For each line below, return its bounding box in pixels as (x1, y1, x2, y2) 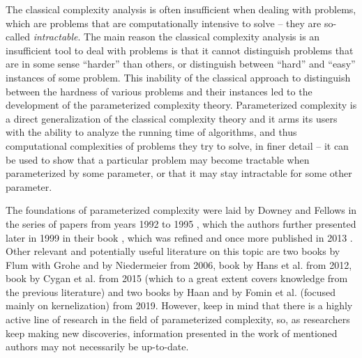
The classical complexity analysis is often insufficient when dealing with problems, (6, 2, 356, 16)
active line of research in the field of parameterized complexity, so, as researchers (6, 312, 350, 327)
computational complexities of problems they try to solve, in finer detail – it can (6, 138, 349, 153)
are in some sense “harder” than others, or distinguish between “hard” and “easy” (6, 56, 356, 71)
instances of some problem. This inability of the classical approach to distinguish (6, 70, 351, 84)
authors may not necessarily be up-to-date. (6, 339, 189, 354)
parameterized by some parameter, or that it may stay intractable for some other (6, 166, 352, 180)
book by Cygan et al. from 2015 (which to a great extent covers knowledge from (6, 271, 348, 286)
